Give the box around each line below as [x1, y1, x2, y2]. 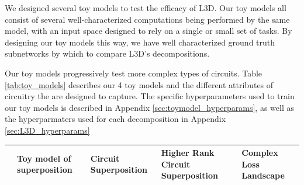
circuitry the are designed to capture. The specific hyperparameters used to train [5, 90, 295, 102]
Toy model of [17, 152, 71, 164]
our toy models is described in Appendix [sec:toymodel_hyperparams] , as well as [5, 101, 294, 113]
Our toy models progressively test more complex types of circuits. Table [5, 67, 262, 79]
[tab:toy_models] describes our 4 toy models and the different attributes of [5, 78, 274, 90]
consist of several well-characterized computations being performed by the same [5, 13, 290, 25]
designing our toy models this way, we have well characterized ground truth [5, 36, 275, 48]
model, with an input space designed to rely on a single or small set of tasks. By [5, 25, 292, 37]
